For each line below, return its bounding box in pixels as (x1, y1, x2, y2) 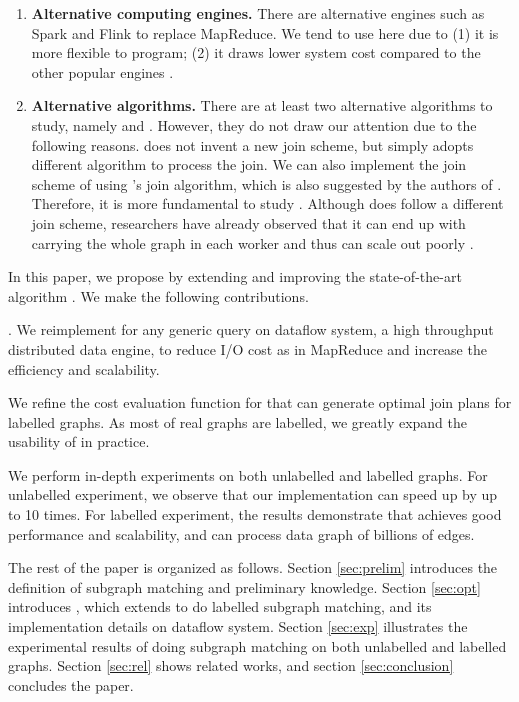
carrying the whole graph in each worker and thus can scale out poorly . (31, 232, 474, 253)
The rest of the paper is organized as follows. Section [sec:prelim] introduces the (8, 557, 498, 578)
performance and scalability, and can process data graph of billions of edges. (8, 523, 475, 544)
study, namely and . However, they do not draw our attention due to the (31, 114, 477, 135)
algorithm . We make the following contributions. (8, 285, 309, 306)
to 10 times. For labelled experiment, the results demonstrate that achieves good (8, 504, 502, 525)
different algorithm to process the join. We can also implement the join (31, 154, 467, 175)
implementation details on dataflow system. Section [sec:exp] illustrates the (8, 616, 468, 637)
